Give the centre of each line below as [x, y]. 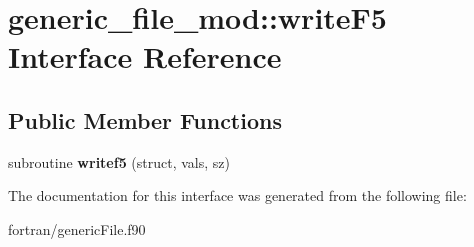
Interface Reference [145, 56]
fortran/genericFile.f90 [77, 228]
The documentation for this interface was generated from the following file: [237, 195]
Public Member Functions [145, 119]
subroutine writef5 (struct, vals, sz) [119, 161]
